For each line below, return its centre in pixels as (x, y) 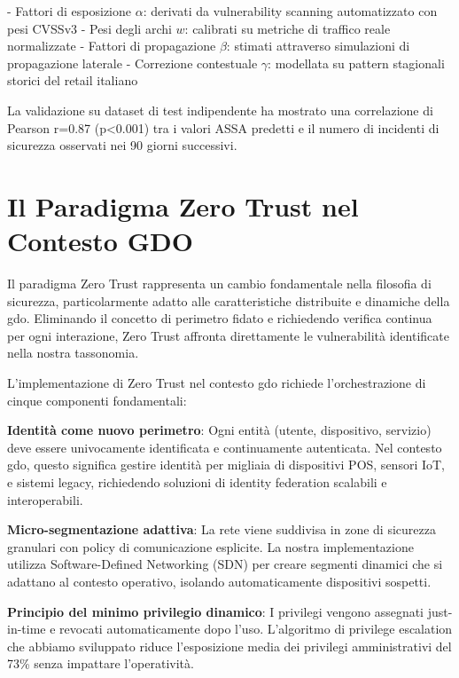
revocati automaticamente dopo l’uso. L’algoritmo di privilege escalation (256, 629)
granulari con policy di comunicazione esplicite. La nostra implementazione (210, 546)
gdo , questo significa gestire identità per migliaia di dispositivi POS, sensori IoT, (226, 465)
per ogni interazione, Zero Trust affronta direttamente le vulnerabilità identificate (228, 335)
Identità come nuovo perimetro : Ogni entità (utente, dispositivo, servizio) (219, 430)
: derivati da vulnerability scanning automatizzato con (290, 11)
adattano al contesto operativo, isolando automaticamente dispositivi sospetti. (219, 581)
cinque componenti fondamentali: (97, 400)
